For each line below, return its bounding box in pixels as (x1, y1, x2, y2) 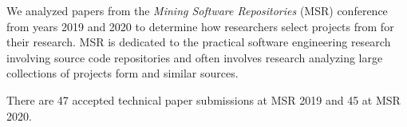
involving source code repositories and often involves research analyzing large (6, 49, 383, 65)
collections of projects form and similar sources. (6, 65, 239, 81)
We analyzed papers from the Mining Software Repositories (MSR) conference (6, 2, 388, 18)
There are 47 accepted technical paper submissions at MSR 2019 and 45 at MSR (6, 91, 401, 108)
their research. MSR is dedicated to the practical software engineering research (6, 34, 391, 50)
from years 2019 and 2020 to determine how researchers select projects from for (6, 18, 394, 34)
